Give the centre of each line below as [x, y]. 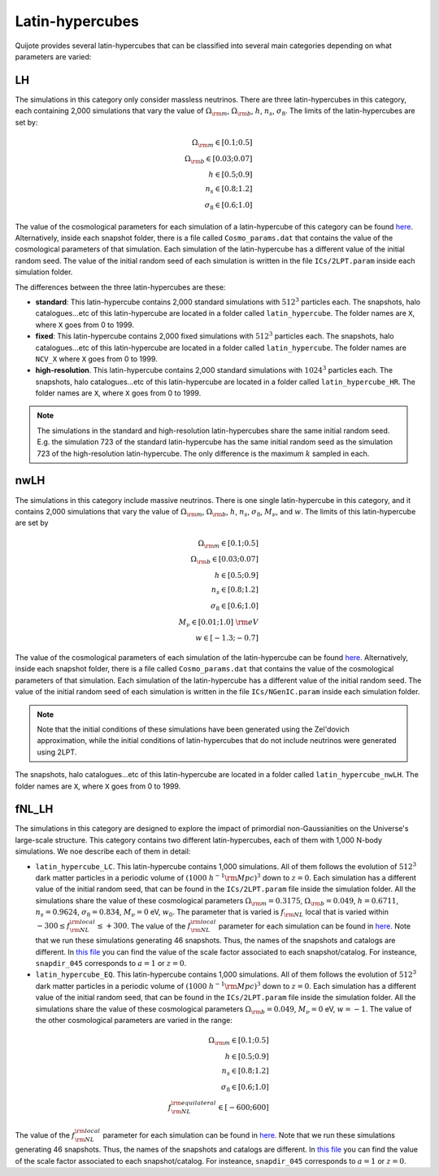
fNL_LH [34, 809]
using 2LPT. [57, 752]
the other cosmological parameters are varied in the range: [134, 1020]
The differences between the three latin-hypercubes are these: [120, 287]
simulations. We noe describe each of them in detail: [103, 851]
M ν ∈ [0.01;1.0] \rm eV [219, 623]
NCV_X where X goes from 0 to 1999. [96, 359]
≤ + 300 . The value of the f [144, 926]
